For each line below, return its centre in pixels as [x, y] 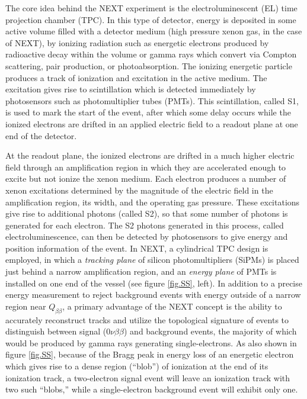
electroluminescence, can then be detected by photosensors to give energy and [147, 236]
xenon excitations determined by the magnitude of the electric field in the [139, 190]
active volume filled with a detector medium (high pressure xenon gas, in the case [154, 31]
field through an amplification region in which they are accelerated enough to [146, 167]
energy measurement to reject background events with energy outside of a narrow [153, 295]
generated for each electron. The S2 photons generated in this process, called [145, 225]
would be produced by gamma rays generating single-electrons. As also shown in [151, 342]
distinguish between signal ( [56, 331]
